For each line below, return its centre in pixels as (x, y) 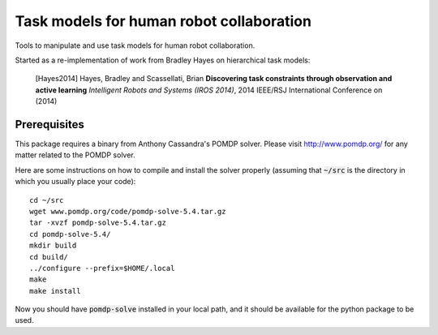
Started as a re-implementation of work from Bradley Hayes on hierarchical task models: (163, 60)
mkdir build (53, 246)
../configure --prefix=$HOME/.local (102, 268)
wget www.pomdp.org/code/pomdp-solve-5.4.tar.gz (128, 211)
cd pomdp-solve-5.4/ (70, 234)
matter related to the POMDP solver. (75, 155)
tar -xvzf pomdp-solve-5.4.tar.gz (98, 223)
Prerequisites (49, 125)
